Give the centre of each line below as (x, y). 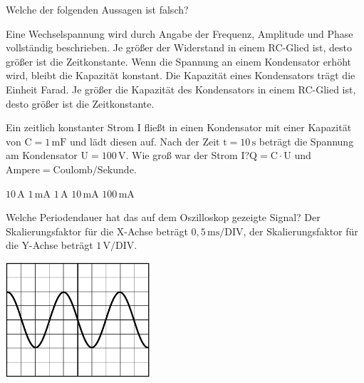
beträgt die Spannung (306, 141)
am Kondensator (42, 155)
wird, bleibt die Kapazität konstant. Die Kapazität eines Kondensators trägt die (181, 75)
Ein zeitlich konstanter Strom (70, 127)
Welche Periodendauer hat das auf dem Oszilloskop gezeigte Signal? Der (163, 217)
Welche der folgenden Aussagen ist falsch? (97, 9)
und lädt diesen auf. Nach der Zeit (145, 141)
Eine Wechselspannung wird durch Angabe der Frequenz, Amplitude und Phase (180, 33)
